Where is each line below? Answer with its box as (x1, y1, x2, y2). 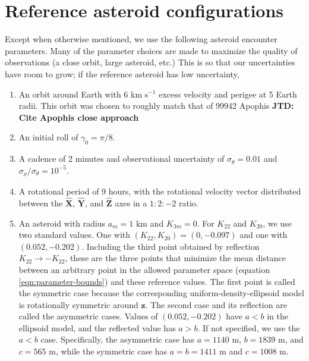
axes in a (115, 196, 147, 209)
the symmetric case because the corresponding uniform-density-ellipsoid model (18, 287, 304, 299)
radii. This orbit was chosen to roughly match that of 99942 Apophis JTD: (18, 99, 294, 112)
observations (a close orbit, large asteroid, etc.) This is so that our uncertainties (5, 56, 295, 68)
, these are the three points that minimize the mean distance (65, 252, 286, 264)
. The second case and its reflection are (145, 298, 287, 310)
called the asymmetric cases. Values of (18, 310, 158, 322)
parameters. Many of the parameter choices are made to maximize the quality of (5, 44, 298, 56)
